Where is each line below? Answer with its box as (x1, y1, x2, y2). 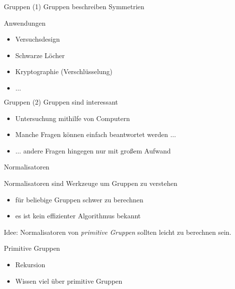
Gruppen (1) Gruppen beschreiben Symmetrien (4, 1, 144, 11)
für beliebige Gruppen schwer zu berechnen (15, 194, 143, 204)
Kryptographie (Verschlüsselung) (15, 66, 113, 76)
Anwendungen (4, 17, 46, 28)
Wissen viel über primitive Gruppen (15, 275, 123, 286)
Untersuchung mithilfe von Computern (15, 113, 130, 123)
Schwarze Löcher (15, 50, 65, 60)
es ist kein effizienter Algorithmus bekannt (15, 211, 141, 221)
